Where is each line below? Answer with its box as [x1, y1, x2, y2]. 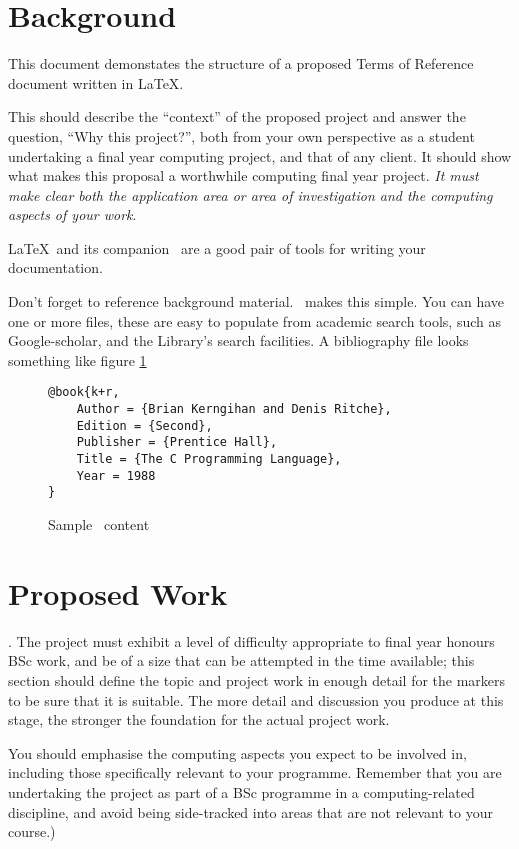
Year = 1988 [76, 468, 156, 483]
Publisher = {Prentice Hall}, [76, 435, 278, 450]
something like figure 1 [8, 349, 147, 370]
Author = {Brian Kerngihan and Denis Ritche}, [76, 402, 392, 417]
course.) [8, 821, 56, 842]
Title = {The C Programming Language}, [76, 452, 342, 467]
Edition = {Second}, [76, 418, 213, 433]
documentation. [8, 257, 103, 278]
